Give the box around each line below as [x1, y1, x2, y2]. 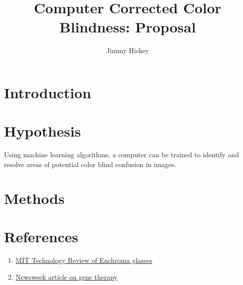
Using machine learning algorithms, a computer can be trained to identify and [4, 149, 239, 160]
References [4, 226, 79, 246]
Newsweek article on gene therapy [15, 271, 118, 282]
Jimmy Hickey [106, 45, 149, 56]
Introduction [4, 82, 91, 102]
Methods [4, 188, 65, 208]
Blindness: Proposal [59, 17, 196, 37]
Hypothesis [4, 121, 81, 141]
